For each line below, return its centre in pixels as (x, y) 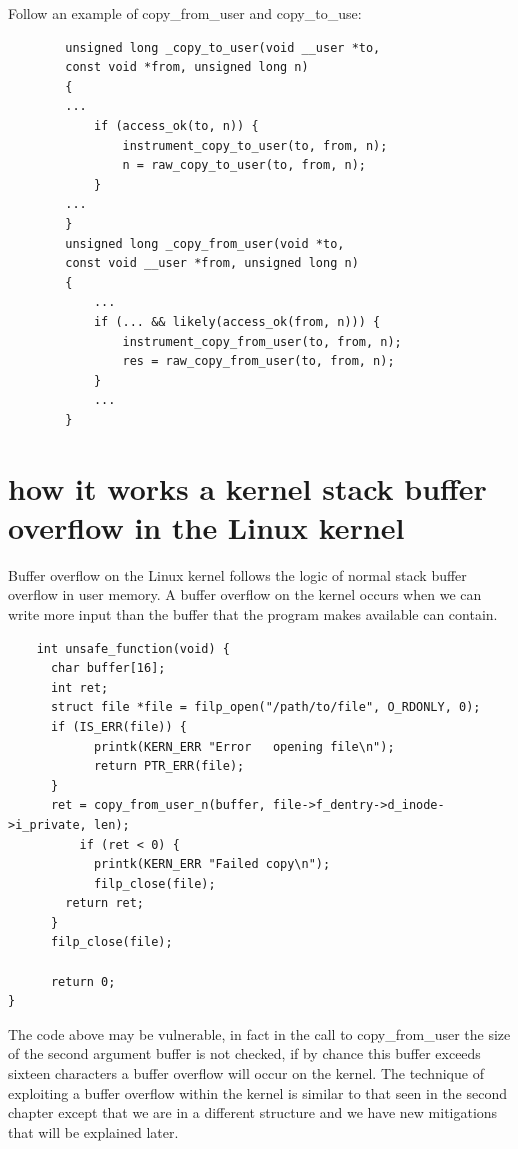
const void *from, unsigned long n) (187, 67)
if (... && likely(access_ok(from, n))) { (237, 321)
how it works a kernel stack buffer (247, 487)
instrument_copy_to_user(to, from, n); (255, 145)
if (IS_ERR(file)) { (118, 726)
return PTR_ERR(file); (169, 766)
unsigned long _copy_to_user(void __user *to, (223, 47)
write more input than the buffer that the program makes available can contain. (253, 613)
